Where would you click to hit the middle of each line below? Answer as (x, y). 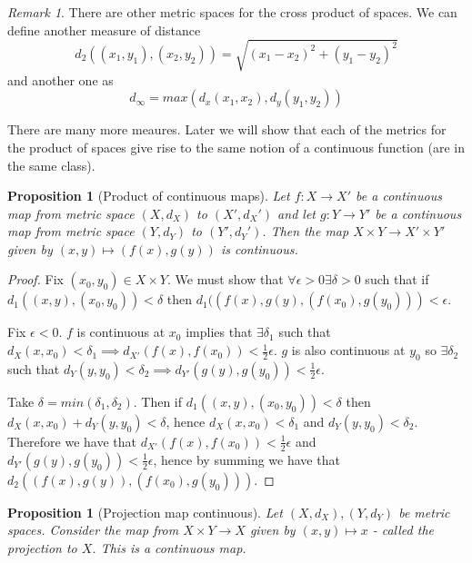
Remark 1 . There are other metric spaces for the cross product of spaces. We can (232, 12)
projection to (42, 547)
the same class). (51, 165)
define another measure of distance (104, 30)
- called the (403, 530)
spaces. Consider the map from (93, 530)
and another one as (60, 79)
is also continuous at (348, 350)
